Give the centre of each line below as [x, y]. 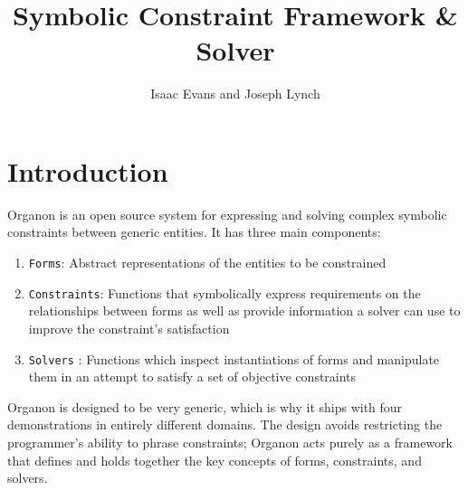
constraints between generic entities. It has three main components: [194, 232]
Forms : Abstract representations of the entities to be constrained [207, 263]
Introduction [88, 170]
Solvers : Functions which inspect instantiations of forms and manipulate [234, 358]
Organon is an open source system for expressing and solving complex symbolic [227, 214]
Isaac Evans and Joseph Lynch [235, 94]
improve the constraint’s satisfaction [129, 328]
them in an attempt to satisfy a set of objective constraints [192, 377]
